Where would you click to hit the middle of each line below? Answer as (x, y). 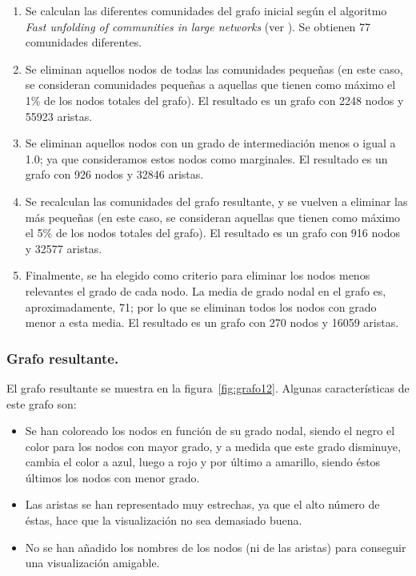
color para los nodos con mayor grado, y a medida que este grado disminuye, (213, 446)
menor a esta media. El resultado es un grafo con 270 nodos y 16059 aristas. (212, 322)
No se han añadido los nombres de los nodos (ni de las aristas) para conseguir (216, 547)
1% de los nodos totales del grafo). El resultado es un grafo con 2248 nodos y (214, 100)
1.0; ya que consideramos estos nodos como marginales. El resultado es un (206, 158)
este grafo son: (42, 403)
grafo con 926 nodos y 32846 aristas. (114, 174)
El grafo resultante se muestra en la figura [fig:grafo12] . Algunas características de (208, 387)
